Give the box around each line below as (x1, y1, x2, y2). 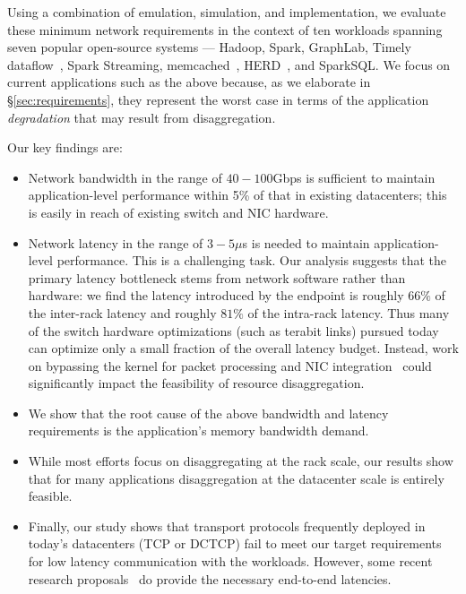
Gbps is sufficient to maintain (272, 168, 436, 186)
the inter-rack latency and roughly (28, 303, 217, 322)
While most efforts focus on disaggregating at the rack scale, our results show (28, 452, 453, 470)
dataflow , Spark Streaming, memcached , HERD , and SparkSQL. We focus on (7, 55, 451, 73)
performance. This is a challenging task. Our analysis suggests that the (56, 251, 447, 270)
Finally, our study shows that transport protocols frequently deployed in (28, 516, 426, 535)
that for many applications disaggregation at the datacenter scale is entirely (28, 469, 444, 487)
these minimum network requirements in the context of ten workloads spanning (7, 20, 443, 39)
